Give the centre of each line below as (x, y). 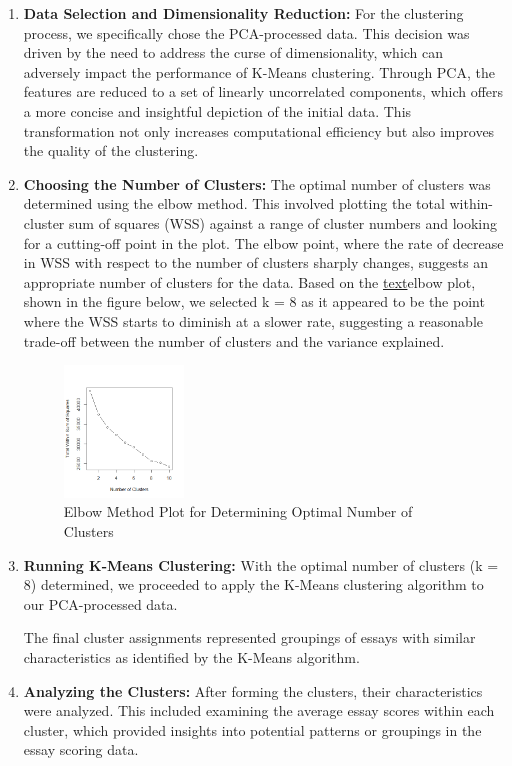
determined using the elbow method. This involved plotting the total (234, 203)
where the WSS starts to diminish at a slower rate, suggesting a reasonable (253, 320)
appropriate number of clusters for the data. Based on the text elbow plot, (249, 281)
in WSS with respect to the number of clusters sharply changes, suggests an (256, 262)
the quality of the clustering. (111, 150)
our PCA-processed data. (100, 603)
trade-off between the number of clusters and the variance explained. (234, 340)
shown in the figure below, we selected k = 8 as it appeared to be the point (254, 301)
